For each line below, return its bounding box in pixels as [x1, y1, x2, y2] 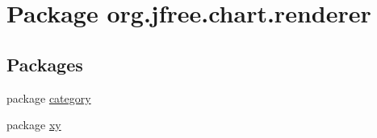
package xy [6, 116, 61, 133]
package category [6, 89, 91, 106]
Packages [6, 51, 83, 76]
